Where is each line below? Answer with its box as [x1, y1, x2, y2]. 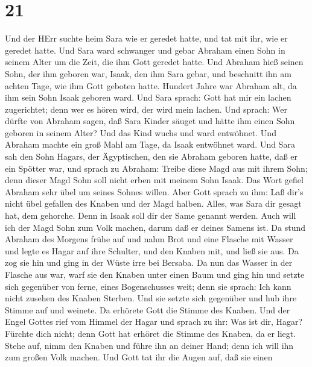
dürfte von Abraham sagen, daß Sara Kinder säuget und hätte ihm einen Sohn [5, 114, 295, 127]
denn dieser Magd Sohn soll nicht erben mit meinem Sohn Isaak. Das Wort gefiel [5, 174, 304, 186]
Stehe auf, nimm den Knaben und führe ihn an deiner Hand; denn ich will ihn [5, 339, 294, 351]
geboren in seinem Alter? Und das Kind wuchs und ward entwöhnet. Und [5, 126, 276, 139]
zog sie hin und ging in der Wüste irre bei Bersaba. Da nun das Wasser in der [5, 256, 293, 269]
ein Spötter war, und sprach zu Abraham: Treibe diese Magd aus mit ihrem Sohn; [5, 162, 308, 174]
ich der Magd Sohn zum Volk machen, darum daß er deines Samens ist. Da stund [5, 221, 306, 233]
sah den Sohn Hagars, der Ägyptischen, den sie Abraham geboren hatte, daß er [5, 150, 298, 163]
